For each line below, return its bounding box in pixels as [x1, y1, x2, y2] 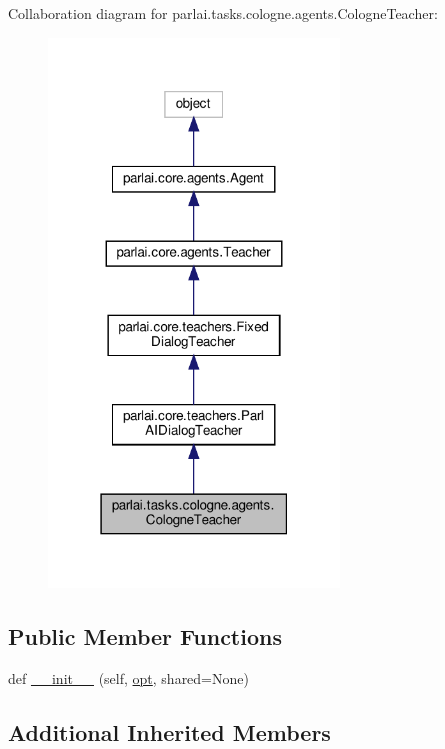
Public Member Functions [8, 620, 282, 651]
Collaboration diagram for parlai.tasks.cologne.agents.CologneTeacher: [8, 3, 438, 23]
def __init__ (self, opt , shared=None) [8, 667, 249, 688]
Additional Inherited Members [8, 716, 331, 747]
